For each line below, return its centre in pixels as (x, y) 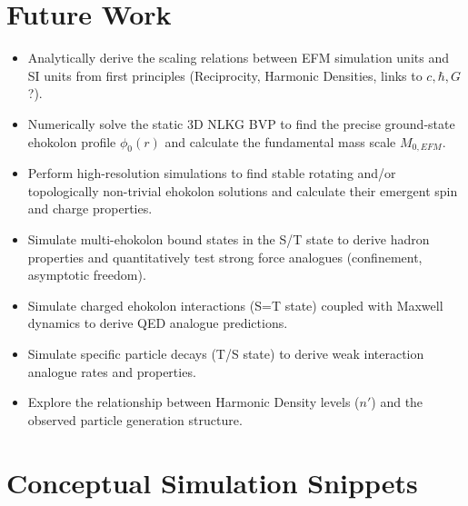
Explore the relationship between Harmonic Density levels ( (194, 402)
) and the (397, 402)
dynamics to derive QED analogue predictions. (158, 323)
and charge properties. (90, 208)
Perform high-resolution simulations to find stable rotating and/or (212, 173)
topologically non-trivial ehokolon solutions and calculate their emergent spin (243, 190)
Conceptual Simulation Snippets (212, 482)
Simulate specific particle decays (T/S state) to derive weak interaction (226, 354)
